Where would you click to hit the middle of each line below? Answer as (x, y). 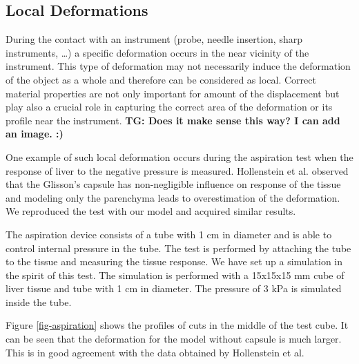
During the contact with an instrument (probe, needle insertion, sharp (154, 39)
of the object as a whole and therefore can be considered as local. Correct (161, 79)
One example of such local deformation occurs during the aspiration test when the (179, 156)
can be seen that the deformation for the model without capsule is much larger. (174, 339)
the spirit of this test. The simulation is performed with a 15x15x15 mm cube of (175, 275)
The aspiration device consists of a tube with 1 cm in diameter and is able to (169, 234)
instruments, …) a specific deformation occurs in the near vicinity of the (157, 52)
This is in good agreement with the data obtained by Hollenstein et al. (155, 352)
